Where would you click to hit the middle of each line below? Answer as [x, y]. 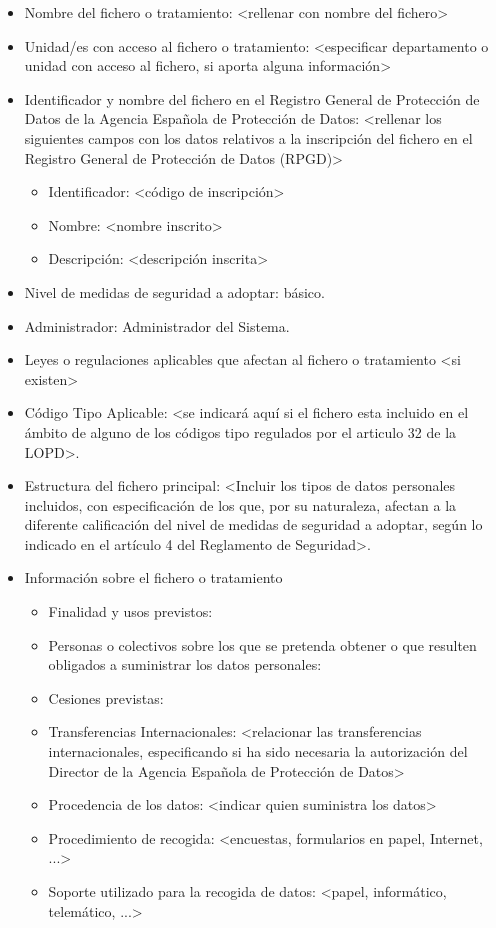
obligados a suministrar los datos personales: [185, 664]
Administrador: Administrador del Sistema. [157, 325]
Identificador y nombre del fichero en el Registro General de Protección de [252, 98]
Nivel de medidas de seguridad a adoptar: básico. [174, 291]
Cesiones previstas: [106, 697]
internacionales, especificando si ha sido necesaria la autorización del [258, 751]
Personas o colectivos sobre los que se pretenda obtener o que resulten [262, 644]
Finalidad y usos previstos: [130, 611]
